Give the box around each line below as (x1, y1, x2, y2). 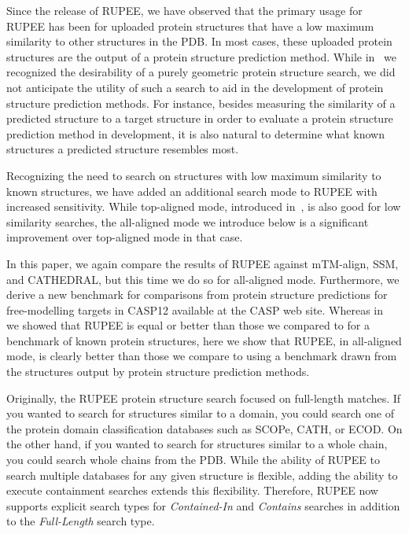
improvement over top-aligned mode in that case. (6, 229, 243, 245)
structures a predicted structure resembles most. (6, 141, 239, 157)
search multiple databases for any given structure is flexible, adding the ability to (6, 466, 398, 483)
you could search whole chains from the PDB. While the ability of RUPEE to (6, 451, 380, 468)
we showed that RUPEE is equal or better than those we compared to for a (6, 317, 370, 333)
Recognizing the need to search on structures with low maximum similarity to (6, 167, 381, 183)
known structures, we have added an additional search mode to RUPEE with (6, 182, 378, 199)
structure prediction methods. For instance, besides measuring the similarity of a (6, 94, 396, 111)
